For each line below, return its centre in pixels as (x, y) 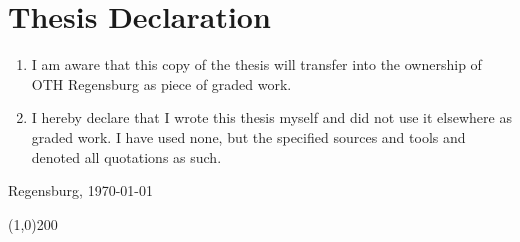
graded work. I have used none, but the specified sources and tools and (248, 136)
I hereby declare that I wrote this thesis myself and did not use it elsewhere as (271, 117)
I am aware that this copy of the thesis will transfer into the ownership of (256, 64)
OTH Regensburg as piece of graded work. (161, 83)
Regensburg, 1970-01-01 (80, 190)
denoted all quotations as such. (126, 156)
